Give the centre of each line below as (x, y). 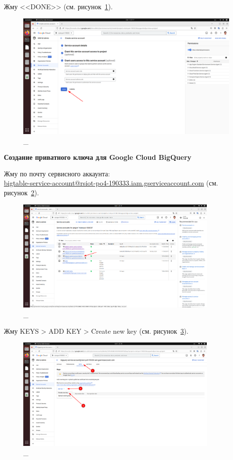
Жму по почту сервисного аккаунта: (57, 173)
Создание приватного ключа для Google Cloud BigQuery (98, 157)
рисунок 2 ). (22, 193)
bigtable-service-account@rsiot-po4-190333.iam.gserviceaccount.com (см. (111, 183)
